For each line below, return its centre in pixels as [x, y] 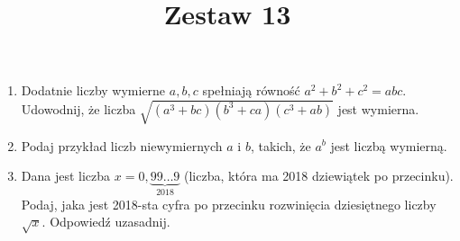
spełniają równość [251, 90]
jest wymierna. [378, 108]
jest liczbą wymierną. [389, 145]
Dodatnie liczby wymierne [93, 90]
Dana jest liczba [66, 176]
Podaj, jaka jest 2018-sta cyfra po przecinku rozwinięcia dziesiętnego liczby [229, 204]
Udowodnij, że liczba [78, 108]
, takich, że [281, 145]
